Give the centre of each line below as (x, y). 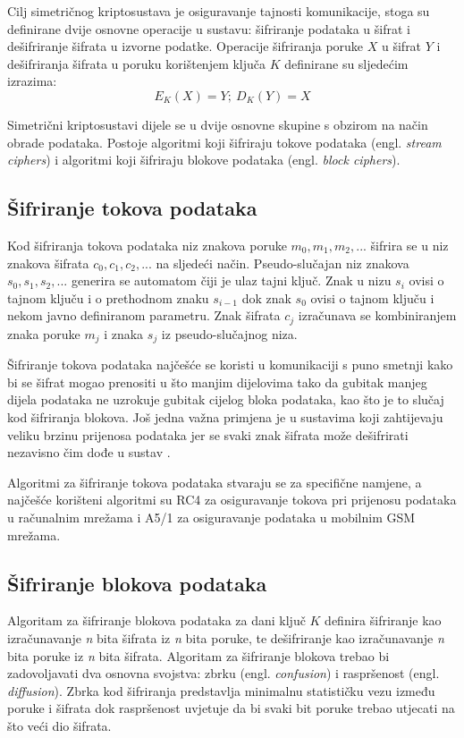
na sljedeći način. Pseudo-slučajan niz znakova (283, 263)
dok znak (266, 297)
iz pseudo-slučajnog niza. (229, 333)
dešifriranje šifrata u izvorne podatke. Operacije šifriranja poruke (186, 46)
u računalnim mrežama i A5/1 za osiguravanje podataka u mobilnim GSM (211, 517)
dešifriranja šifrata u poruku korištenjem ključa (137, 63)
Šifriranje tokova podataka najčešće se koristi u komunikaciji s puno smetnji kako (230, 365)
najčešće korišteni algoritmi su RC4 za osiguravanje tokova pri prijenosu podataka (232, 500)
